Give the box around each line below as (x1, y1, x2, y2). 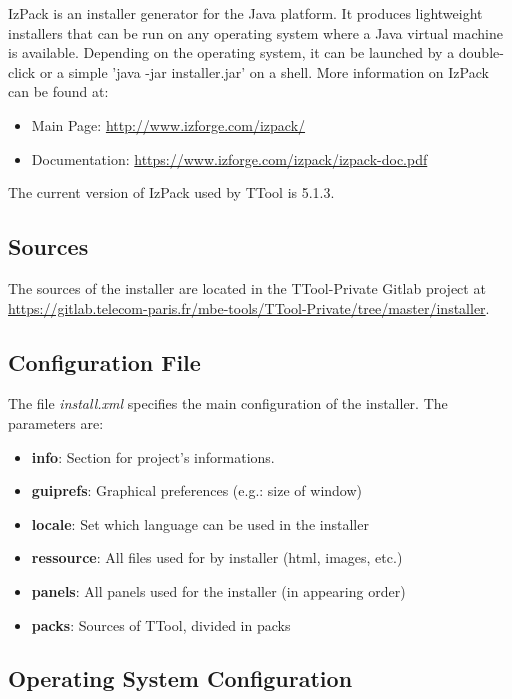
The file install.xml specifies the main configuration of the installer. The (8, 393, 448, 414)
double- (458, 42, 504, 63)
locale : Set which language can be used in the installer (31, 513, 369, 534)
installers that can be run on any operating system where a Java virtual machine (8, 22, 503, 43)
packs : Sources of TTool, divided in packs (31, 614, 291, 635)
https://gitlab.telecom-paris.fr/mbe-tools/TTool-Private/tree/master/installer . (8, 297, 490, 318)
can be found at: (8, 81, 109, 102)
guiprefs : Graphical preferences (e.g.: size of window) (31, 480, 363, 501)
